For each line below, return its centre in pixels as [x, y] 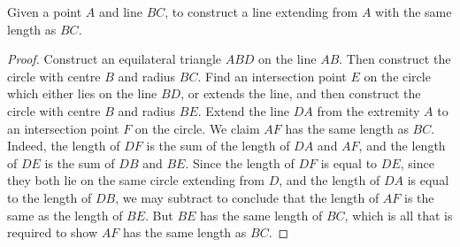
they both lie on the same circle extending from [136, 180]
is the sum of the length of [218, 146]
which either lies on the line [82, 93]
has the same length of [261, 215]
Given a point [45, 12]
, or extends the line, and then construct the [301, 93]
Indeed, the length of [64, 146]
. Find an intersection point [272, 76]
